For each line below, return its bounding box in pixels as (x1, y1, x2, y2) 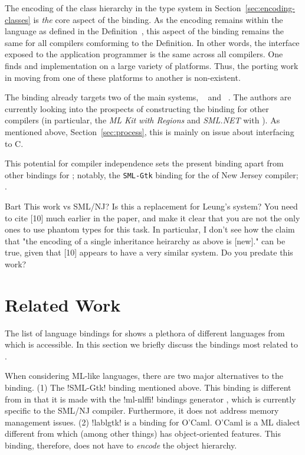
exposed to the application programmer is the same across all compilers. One (5, 48, 283, 60)
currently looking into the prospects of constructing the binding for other (5, 102, 269, 114)
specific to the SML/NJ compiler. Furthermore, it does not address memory (5, 404, 279, 417)
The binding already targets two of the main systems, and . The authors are (5, 91, 291, 103)
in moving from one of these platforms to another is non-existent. (5, 71, 241, 83)
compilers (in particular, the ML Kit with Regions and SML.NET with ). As (5, 114, 280, 126)
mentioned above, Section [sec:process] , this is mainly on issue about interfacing (5, 125, 294, 138)
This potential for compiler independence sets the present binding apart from (5, 157, 284, 169)
